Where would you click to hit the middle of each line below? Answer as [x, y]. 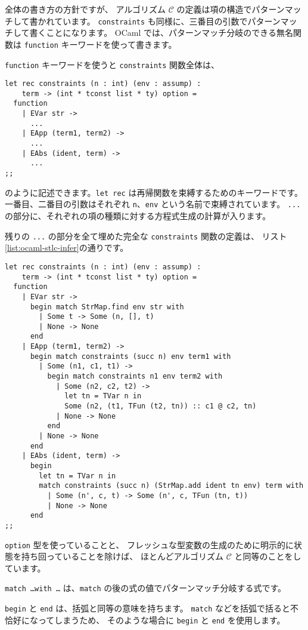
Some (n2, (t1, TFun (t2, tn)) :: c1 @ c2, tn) [161, 406]
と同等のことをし [268, 556]
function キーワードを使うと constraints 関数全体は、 [112, 64]
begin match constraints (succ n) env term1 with [130, 356]
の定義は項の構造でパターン [231, 9]
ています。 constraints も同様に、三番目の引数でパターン [167, 21]
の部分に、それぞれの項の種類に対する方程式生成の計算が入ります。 [138, 216]
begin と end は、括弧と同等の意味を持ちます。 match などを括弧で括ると [148, 608]
